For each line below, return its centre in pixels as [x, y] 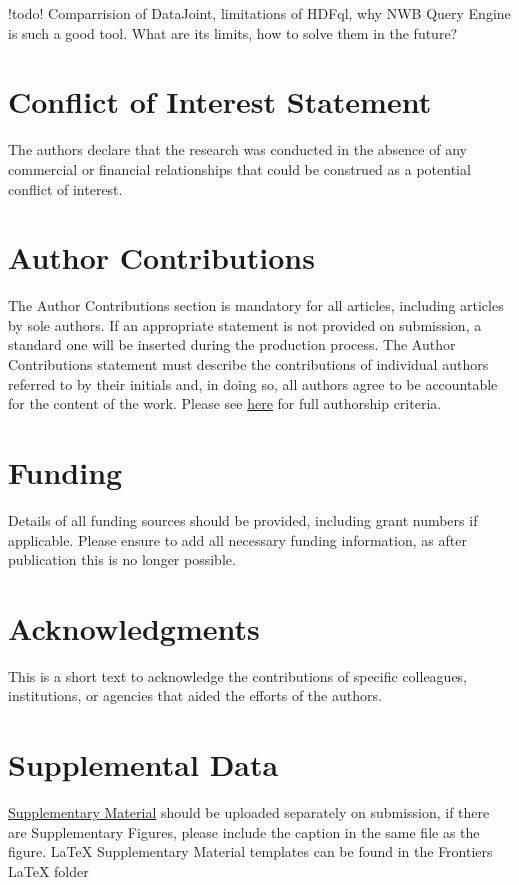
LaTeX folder [48, 870]
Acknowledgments [134, 627]
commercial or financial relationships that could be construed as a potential [239, 168]
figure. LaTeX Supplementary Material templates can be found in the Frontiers [250, 851]
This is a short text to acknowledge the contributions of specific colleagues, [238, 675]
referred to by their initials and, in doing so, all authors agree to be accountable [253, 383]
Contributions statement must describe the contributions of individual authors [248, 364]
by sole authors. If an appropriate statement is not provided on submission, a [245, 324]
